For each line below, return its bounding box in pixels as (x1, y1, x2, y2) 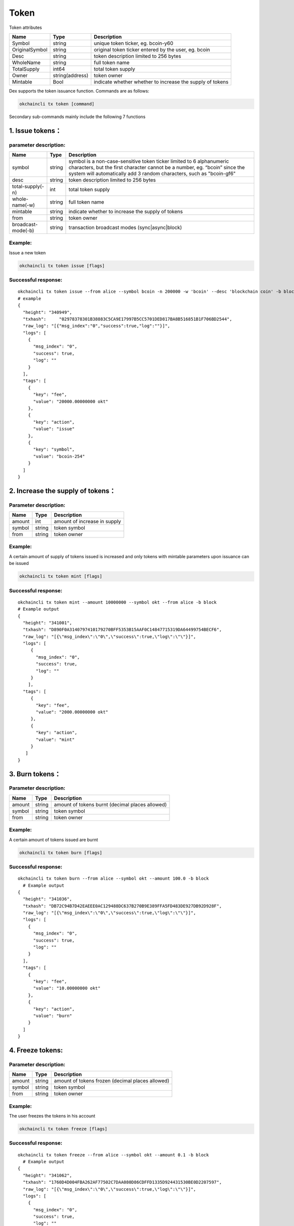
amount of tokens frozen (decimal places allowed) (54, 1077, 170, 1084)
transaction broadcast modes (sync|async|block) (69, 224, 182, 231)
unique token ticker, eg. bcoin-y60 (94, 40, 173, 47)
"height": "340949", (23, 309, 73, 315)
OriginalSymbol (12, 46, 48, 53)
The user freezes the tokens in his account (9, 1113, 96, 1119)
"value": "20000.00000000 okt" (33, 399, 109, 404)
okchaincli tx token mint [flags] (19, 574, 102, 579)
